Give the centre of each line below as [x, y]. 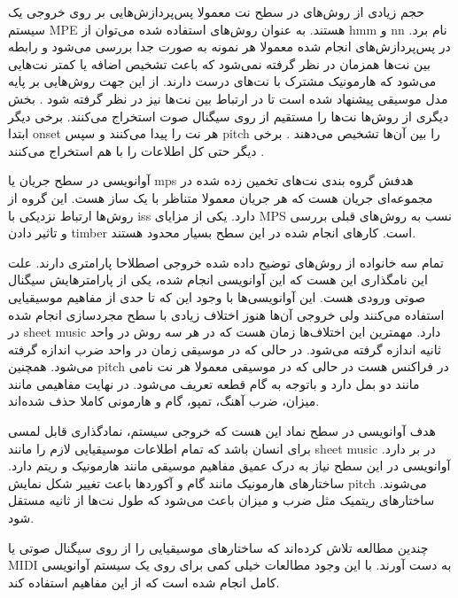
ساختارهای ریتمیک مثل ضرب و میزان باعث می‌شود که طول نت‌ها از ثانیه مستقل [221, 500]
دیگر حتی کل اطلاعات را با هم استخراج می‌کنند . [136, 150]
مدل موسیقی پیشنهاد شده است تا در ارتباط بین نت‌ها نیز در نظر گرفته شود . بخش [228, 98]
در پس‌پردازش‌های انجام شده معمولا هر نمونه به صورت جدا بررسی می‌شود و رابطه [229, 47]
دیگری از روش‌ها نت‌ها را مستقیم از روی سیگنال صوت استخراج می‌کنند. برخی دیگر [229, 116]
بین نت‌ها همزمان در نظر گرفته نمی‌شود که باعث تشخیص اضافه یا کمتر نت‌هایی [219, 63]
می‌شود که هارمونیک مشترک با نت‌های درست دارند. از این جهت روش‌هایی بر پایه [222, 81]
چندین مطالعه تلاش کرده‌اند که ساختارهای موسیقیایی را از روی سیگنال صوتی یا [218, 547]
